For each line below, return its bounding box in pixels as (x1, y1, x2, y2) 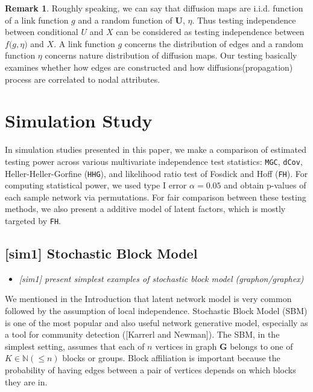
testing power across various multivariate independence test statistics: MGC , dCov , (5, 155, 303, 167)
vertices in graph (155, 339, 217, 352)
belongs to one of (230, 339, 293, 352)
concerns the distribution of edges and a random (124, 37, 304, 50)
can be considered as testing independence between (116, 25, 305, 38)
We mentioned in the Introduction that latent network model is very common (5, 292, 292, 305)
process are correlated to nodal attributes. (5, 72, 160, 85)
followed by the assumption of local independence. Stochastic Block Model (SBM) (5, 304, 308, 317)
